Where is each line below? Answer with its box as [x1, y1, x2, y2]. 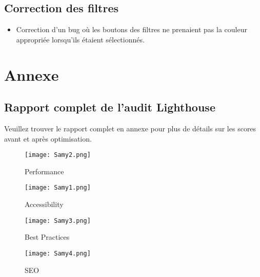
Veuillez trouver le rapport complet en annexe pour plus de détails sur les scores [4, 123, 256, 133]
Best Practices [25, 232, 70, 242]
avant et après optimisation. [4, 133, 92, 144]
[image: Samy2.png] [25, 151, 91, 159]
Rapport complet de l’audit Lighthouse [4, 99, 215, 115]
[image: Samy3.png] [25, 217, 91, 224]
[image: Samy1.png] [25, 184, 91, 192]
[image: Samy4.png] [25, 249, 91, 257]
